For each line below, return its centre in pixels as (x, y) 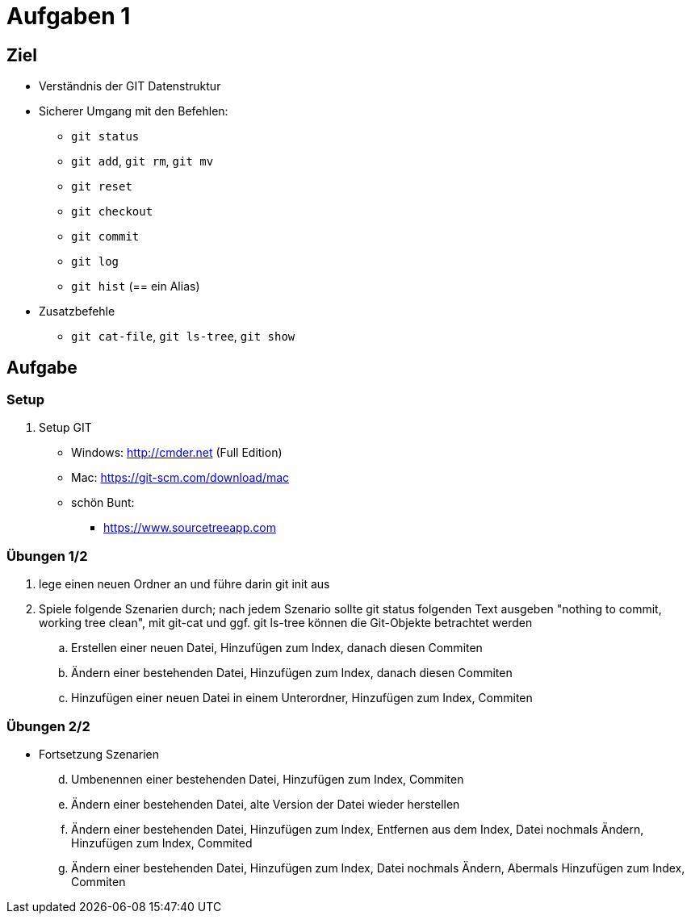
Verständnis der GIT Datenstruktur (130, 86)
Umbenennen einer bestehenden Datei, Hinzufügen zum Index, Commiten (268, 779)
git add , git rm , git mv (142, 161)
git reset (102, 187)
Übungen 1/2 (47, 556)
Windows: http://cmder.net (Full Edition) (177, 453)
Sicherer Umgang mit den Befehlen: (134, 111)
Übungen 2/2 (48, 726)
